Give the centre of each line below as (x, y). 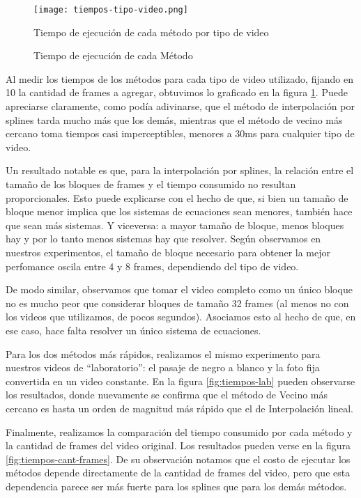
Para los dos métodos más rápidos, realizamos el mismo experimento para (163, 353)
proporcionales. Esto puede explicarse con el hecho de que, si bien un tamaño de (177, 197)
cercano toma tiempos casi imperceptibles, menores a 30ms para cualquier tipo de (180, 133)
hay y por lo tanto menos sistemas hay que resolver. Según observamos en (163, 239)
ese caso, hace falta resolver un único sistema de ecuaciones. (133, 330)
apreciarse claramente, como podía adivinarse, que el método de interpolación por (180, 106)
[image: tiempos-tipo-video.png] (111, 10)
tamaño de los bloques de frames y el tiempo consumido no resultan (151, 184)
